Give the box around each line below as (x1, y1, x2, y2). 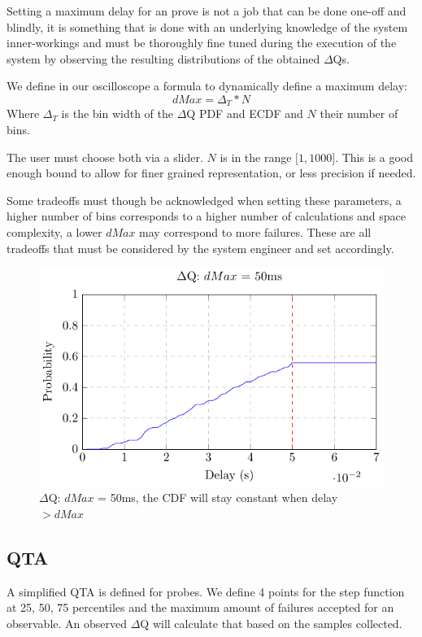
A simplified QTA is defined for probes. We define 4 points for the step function (7, 582, 405, 600)
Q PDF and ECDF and (186, 105, 303, 122)
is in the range (220, 148, 292, 165)
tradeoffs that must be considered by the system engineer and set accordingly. (7, 239, 394, 256)
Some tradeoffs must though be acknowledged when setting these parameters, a (7, 191, 402, 208)
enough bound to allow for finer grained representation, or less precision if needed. (7, 164, 416, 181)
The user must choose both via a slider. (7, 148, 203, 165)
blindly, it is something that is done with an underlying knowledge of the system (7, 18, 408, 35)
